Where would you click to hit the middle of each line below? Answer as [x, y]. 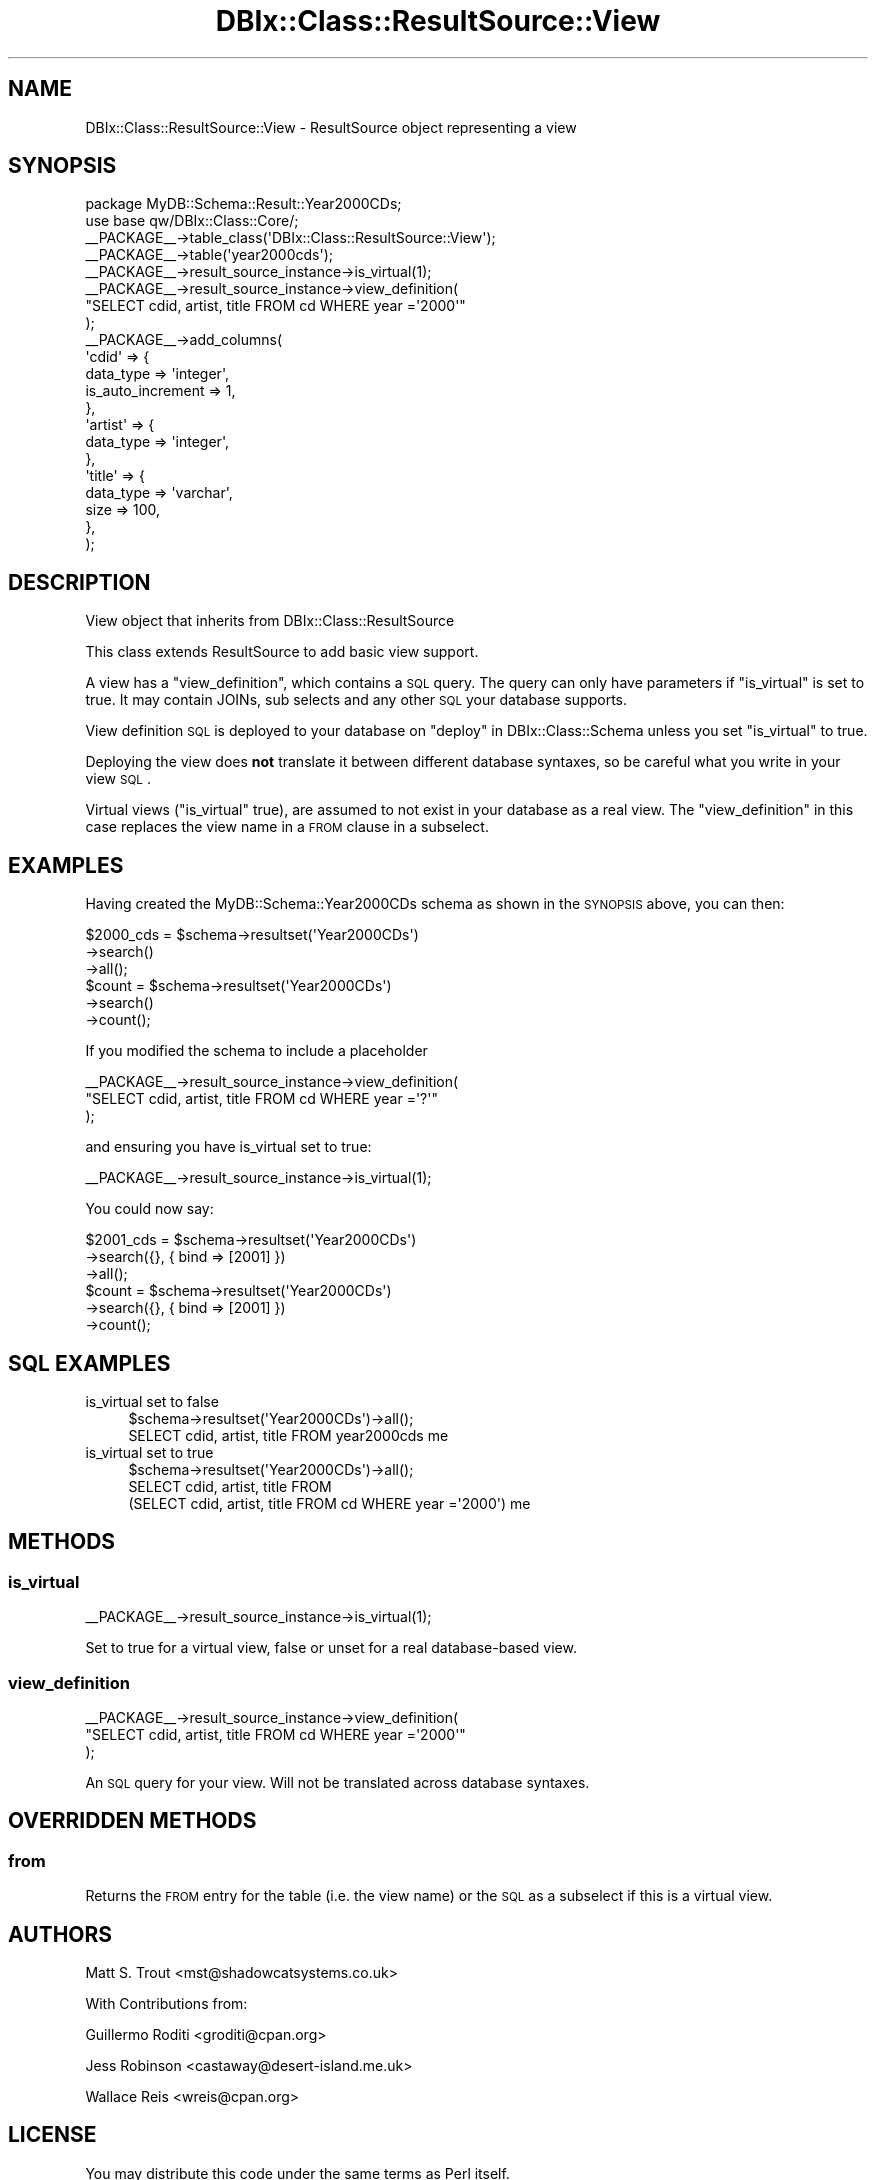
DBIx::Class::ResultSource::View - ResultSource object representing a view [331, 127]
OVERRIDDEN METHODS [132, 1821]
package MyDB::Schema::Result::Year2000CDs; [243, 204]
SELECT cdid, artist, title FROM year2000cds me [288, 1435]
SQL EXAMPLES [89, 1363]
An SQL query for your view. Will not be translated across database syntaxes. [337, 1782]
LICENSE [52, 2135]
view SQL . [118, 779]
